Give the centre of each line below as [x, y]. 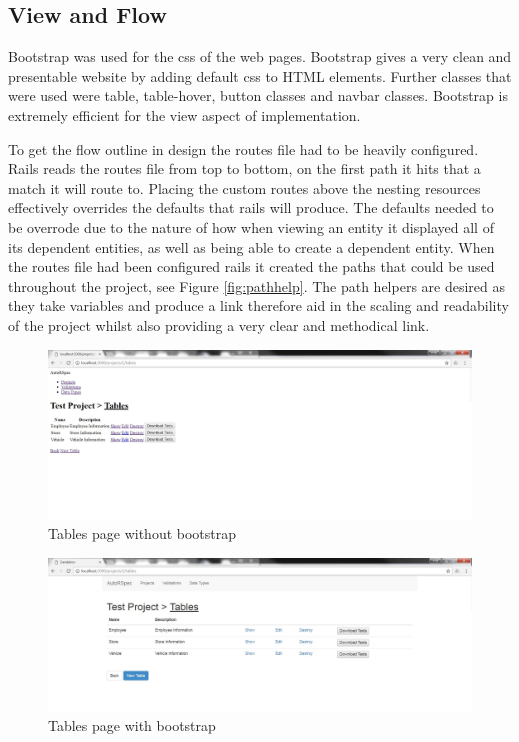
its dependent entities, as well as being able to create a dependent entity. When [251, 246]
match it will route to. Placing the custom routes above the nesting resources [244, 187]
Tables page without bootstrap [142, 533]
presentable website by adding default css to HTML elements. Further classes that [260, 75]
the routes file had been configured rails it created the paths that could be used [251, 266]
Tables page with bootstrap [132, 725]
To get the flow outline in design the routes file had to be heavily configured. [243, 148]
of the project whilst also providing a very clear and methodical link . [219, 324]
